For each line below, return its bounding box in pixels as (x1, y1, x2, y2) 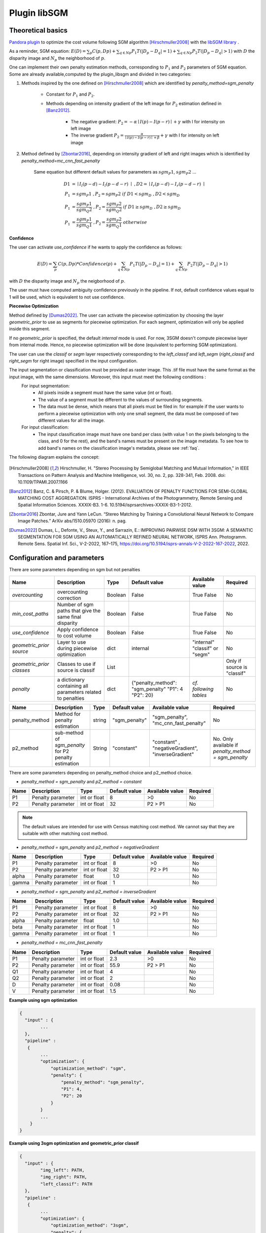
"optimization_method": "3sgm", (50, 1223, 129, 1228)
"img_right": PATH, (40, 1174, 87, 1180)
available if (213, 741, 238, 748)
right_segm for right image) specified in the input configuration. (9, 358, 138, 363)
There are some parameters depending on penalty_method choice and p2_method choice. (9, 769, 193, 775)
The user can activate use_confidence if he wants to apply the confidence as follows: (9, 244, 182, 250)
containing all (57, 682, 89, 689)
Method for (55, 710, 81, 717)
